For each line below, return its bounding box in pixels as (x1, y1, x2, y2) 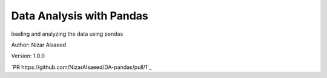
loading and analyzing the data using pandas (11, 30, 124, 37)
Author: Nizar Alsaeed (11, 41, 67, 48)
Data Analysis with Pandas (11, 9, 148, 22)
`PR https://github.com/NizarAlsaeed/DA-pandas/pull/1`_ (11, 63, 152, 71)
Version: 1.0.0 (11, 52, 45, 60)
